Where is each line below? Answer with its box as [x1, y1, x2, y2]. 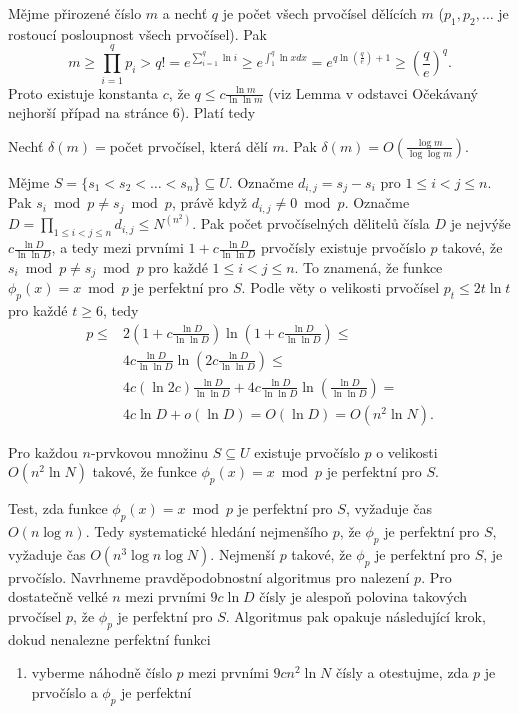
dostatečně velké [8, 586, 108, 607]
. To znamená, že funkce [294, 256, 443, 277]
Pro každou [8, 441, 78, 462]
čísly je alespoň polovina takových [259, 586, 468, 607]
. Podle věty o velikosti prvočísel [241, 277, 440, 298]
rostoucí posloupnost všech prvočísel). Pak [8, 23, 267, 44]
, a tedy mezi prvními [51, 237, 184, 258]
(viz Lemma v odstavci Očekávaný [268, 82, 479, 103]
